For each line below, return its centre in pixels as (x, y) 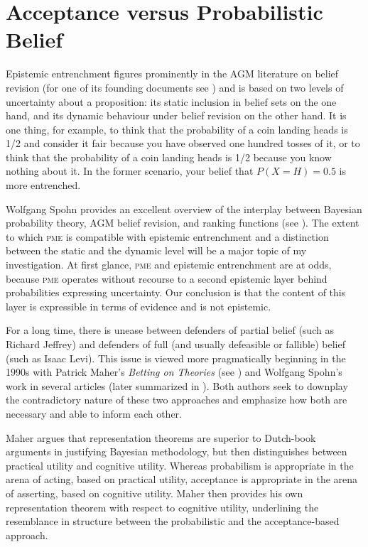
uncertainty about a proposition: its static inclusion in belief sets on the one (171, 101)
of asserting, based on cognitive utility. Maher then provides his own (155, 493)
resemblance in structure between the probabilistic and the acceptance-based (173, 521)
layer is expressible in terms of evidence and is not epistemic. (139, 306)
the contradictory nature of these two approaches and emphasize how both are (177, 400)
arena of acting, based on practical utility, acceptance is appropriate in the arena (182, 479)
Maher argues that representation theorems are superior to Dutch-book (161, 437)
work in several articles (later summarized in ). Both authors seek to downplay (177, 385)
